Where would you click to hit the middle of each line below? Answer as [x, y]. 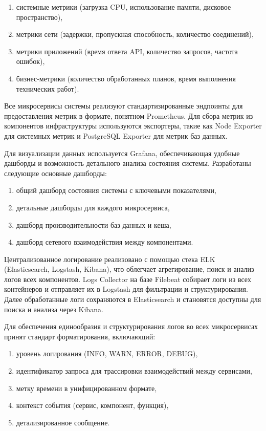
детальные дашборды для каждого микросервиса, [93, 207]
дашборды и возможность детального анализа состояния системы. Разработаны [128, 163]
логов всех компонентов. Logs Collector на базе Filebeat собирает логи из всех [128, 279]
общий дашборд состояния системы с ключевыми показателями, [116, 190]
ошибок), [30, 61]
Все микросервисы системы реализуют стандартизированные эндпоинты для [124, 106]
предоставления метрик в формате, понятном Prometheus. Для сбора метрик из [129, 115]
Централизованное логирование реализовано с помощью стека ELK [110, 259]
